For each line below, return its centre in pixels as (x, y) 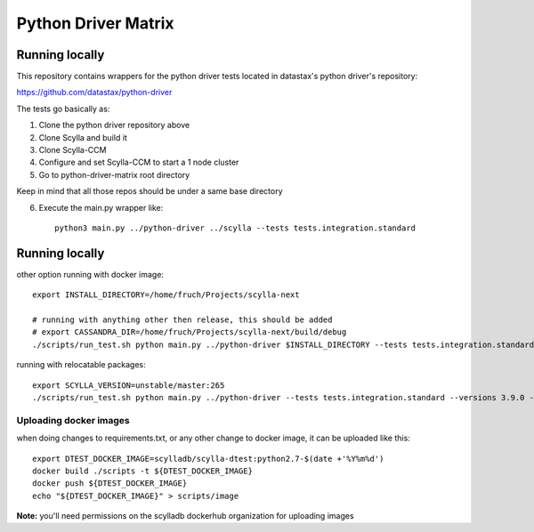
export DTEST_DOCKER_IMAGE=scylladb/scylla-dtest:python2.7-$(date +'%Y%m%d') (208, 459)
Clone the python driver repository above (114, 125)
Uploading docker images (73, 420)
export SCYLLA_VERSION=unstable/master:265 (129, 385)
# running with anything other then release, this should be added (182, 320)
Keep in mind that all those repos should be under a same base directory (150, 191)
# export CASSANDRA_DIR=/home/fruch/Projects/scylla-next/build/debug (190, 332)
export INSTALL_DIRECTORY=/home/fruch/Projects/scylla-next (166, 295)
